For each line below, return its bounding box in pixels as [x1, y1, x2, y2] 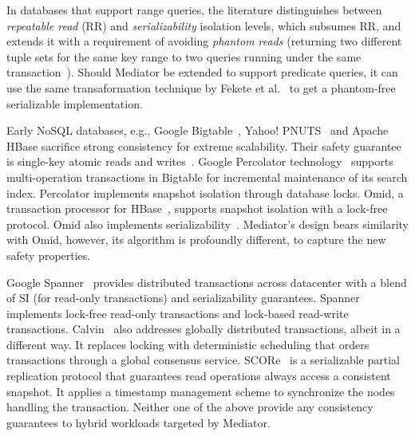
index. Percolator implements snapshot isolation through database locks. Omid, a [6, 184, 404, 201]
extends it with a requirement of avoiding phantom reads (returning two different [6, 33, 402, 49]
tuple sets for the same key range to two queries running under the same [6, 48, 362, 65]
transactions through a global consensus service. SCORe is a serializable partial [6, 352, 400, 368]
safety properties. [6, 246, 91, 263]
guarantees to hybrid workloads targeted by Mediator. [6, 414, 271, 430]
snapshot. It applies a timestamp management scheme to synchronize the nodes [6, 383, 395, 399]
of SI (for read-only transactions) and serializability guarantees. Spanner [6, 289, 360, 306]
